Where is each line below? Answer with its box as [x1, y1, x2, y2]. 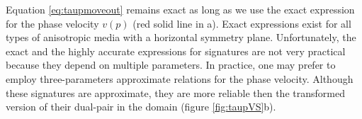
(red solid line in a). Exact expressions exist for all [132, 16, 351, 30]
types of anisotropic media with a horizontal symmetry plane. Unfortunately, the [6, 30, 356, 45]
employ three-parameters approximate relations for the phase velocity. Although [6, 71, 353, 86]
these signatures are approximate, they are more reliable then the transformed [6, 85, 345, 100]
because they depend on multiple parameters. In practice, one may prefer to [6, 57, 336, 72]
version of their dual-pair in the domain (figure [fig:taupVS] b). [6, 99, 276, 114]
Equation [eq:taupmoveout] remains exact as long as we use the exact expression [6, 2, 355, 16]
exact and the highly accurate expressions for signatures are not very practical [6, 43, 346, 58]
